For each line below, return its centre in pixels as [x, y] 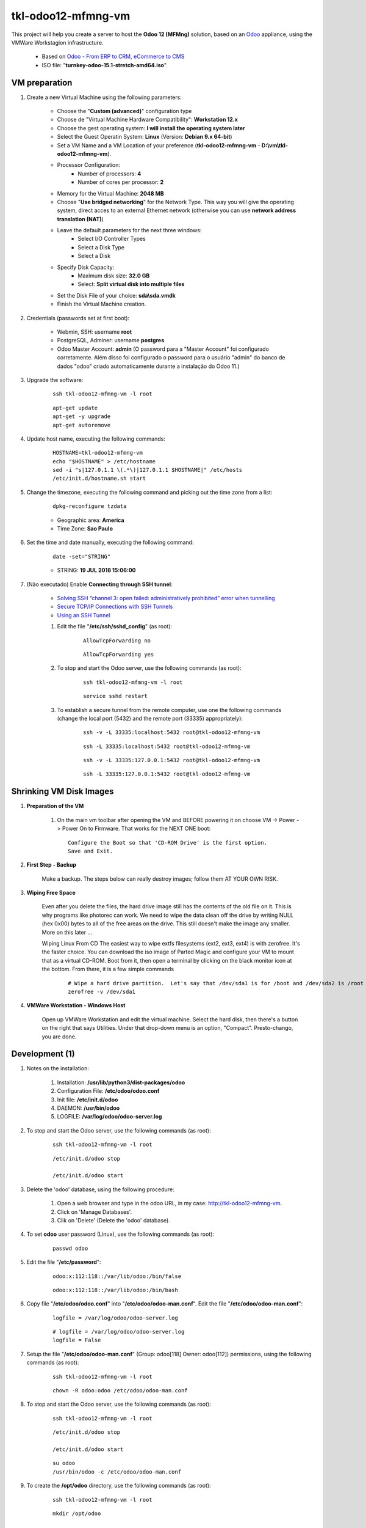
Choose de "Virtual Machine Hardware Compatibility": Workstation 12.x [147, 120]
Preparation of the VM [55, 806]
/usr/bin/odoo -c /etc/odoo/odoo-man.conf [117, 1472]
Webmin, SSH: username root [95, 332]
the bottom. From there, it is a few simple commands [108, 969]
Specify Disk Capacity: [86, 267]
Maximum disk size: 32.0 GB [114, 276]
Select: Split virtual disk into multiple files [131, 284]
